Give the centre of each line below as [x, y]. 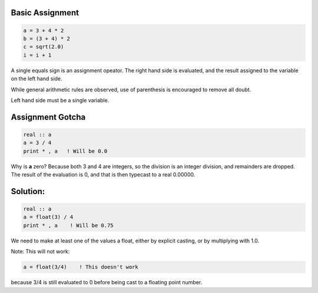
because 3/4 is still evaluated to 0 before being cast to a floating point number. [107, 282]
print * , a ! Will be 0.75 [69, 225]
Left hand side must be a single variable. [60, 100]
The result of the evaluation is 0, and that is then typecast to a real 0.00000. [103, 175]
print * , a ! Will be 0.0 [65, 151]
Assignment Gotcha [48, 117]
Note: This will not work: [40, 252]
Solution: [28, 191]
